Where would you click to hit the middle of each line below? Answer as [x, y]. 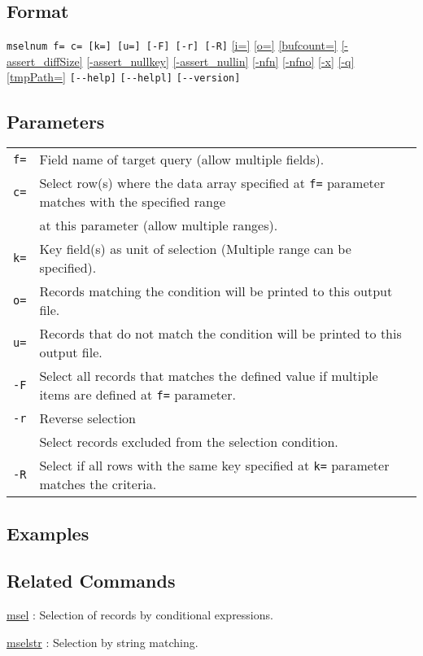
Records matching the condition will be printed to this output [216, 291]
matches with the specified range [133, 202]
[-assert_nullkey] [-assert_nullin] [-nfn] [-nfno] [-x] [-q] [220, 61]
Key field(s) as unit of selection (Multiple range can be [195, 249]
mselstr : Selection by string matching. [102, 642]
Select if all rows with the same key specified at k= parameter [214, 466]
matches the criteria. [98, 484]
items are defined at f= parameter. [137, 395]
